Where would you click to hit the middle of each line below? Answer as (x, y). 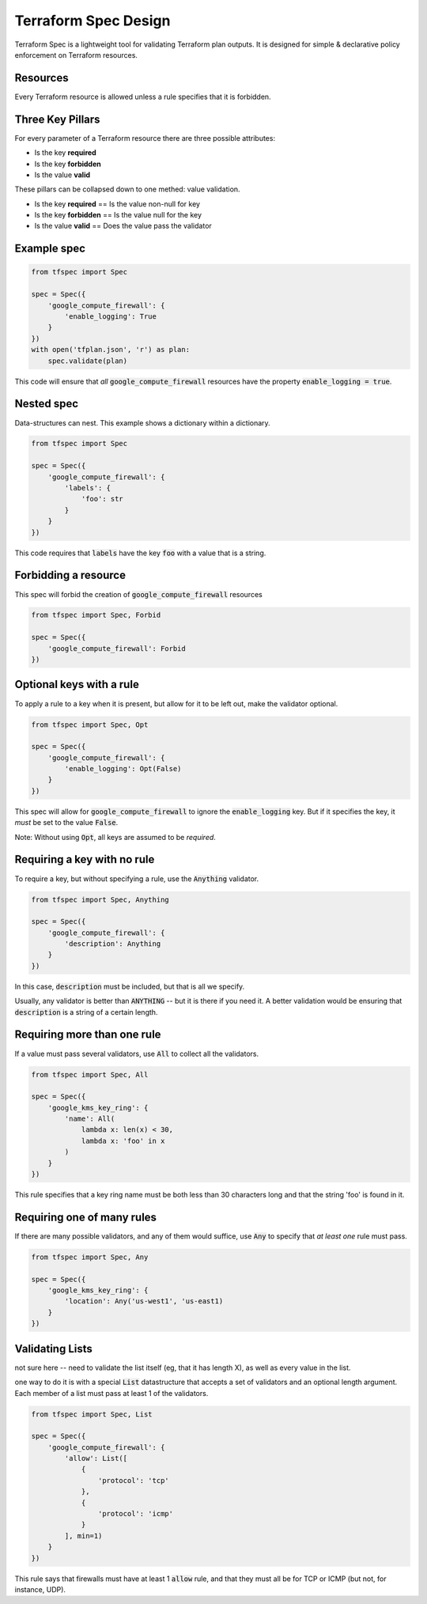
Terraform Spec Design (93, 21)
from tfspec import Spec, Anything (100, 899)
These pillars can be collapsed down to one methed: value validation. (127, 189)
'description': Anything (113, 944)
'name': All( (90, 1119)
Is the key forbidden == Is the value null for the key (118, 215)
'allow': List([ (96, 1458)
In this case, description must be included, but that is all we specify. (130, 986)
